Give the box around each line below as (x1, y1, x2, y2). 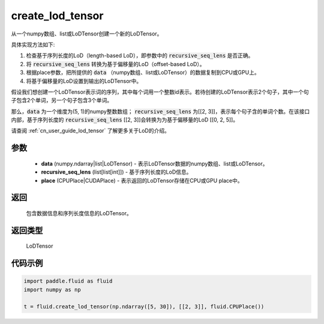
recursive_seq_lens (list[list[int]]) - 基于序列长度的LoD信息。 (41, 168, 192, 176)
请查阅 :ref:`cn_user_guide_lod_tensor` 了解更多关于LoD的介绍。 (11, 127, 170, 135)
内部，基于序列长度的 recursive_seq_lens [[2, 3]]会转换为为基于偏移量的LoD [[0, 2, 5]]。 (11, 116, 239, 123)
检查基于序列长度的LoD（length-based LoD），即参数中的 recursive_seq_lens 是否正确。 (26, 52, 254, 60)
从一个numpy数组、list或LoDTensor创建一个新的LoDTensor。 (11, 30, 163, 37)
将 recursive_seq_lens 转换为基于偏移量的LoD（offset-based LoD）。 (26, 60, 205, 67)
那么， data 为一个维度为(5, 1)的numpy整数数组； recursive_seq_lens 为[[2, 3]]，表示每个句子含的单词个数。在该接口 (11, 108, 310, 115)
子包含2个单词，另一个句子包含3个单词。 (11, 97, 113, 104)
